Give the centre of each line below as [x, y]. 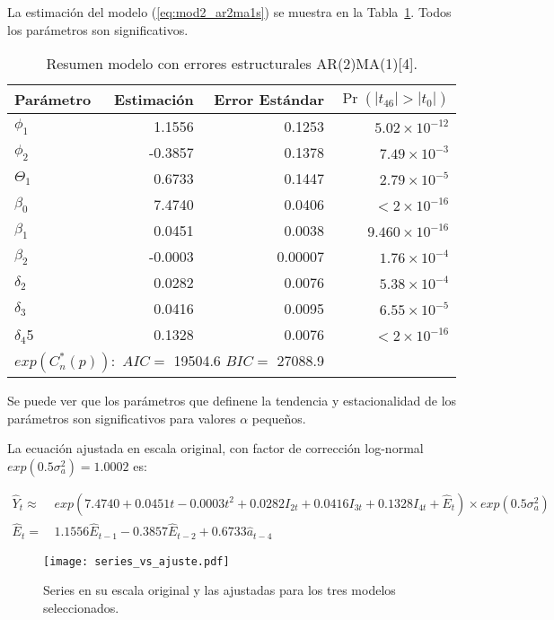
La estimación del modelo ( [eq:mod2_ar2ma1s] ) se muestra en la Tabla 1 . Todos [229, 12]
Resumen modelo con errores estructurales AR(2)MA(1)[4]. [232, 64]
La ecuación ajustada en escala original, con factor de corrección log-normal [215, 448]
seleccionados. [81, 607]
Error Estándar [269, 100]
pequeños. [279, 418]
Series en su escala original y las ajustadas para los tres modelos [220, 590]
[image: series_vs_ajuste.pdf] [136, 561]
